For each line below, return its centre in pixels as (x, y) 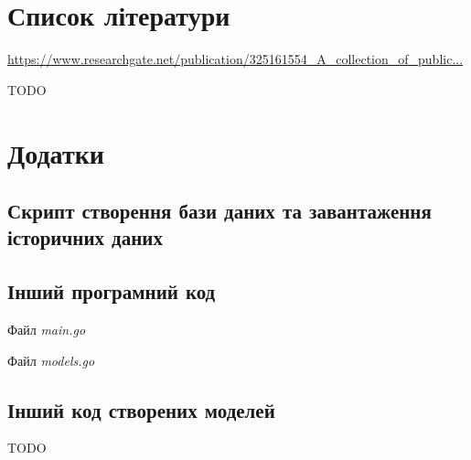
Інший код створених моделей (141, 409)
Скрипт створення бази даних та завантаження (219, 211)
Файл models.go (51, 360)
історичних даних (85, 237)
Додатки (56, 152)
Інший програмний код (112, 291)
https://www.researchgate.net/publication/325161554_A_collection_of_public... (235, 59)
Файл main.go (47, 330)
